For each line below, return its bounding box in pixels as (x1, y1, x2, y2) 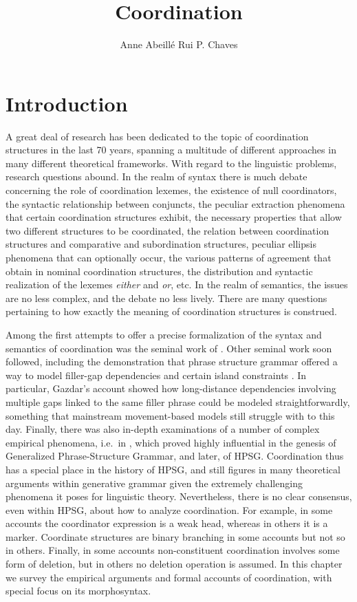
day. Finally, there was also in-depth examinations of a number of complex (6, 422, 320, 436)
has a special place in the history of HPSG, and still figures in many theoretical (6, 462, 340, 476)
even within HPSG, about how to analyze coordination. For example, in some (6, 502, 333, 517)
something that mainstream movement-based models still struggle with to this (6, 408, 335, 422)
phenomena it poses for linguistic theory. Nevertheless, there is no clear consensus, (6, 489, 352, 504)
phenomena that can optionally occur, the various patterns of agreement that (6, 250, 332, 264)
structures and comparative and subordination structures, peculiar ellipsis (6, 237, 316, 251)
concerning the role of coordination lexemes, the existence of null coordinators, (6, 183, 337, 197)
